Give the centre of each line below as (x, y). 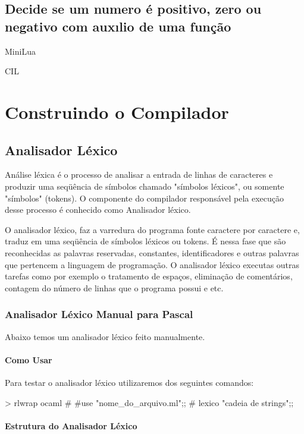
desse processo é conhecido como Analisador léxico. (98, 210)
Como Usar (29, 359)
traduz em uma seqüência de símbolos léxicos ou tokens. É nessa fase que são (145, 241)
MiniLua (20, 51)
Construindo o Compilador (117, 111)
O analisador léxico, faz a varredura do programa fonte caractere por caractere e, (152, 229)
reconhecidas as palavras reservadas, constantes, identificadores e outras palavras (152, 252)
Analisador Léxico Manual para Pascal (99, 314)
